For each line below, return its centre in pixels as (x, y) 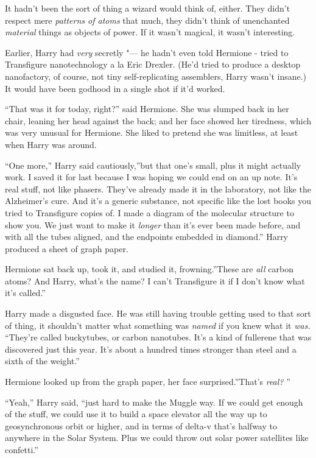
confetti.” (22, 449)
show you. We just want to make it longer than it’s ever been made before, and (153, 224)
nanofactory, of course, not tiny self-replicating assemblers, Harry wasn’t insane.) (156, 76)
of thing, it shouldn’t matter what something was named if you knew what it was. (158, 325)
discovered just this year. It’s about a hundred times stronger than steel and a (151, 349)
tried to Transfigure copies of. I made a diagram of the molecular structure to (149, 212)
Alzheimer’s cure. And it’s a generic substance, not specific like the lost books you (158, 201)
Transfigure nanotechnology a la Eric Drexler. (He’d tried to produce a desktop (153, 64)
